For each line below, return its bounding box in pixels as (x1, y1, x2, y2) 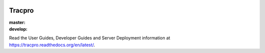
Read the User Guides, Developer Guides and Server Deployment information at (9, 35, 170, 41)
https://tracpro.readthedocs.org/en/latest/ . (9, 42, 95, 48)
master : (9, 19, 26, 25)
